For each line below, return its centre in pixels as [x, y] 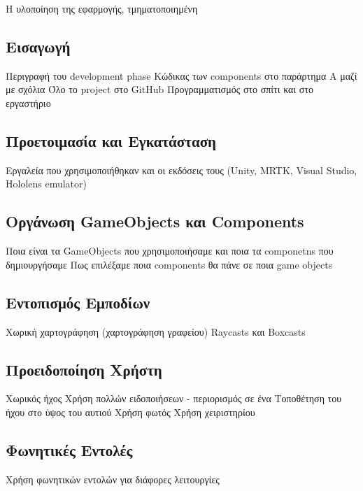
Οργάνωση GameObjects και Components [155, 221]
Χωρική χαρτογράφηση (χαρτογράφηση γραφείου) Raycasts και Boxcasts [156, 331]
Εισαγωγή [38, 46]
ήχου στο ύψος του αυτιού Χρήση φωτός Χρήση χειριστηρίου [130, 412]
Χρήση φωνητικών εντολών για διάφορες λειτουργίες [113, 479]
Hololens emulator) [47, 184]
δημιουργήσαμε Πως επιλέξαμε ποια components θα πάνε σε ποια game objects [169, 264]
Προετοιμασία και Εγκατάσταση [111, 140]
